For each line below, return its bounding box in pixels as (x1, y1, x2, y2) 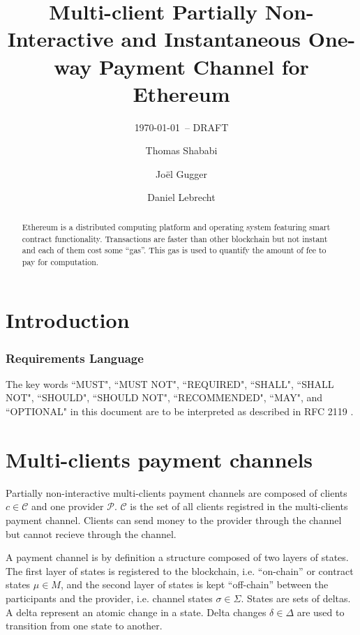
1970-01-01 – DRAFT (134, 119, 229, 134)
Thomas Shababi (145, 143, 218, 158)
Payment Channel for (98, 52, 309, 80)
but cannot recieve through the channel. (6, 526, 177, 541)
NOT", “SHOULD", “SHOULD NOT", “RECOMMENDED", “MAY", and (6, 390, 323, 405)
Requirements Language (6, 349, 144, 366)
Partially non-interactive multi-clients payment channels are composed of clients (6, 485, 347, 500)
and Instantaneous (121, 24, 301, 53)
